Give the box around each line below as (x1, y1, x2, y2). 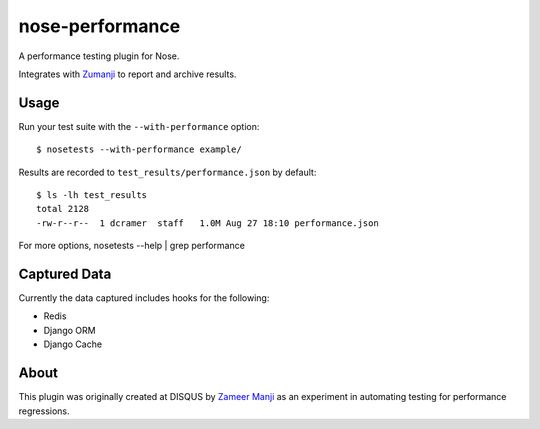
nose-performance (18, 15, 181, 37)
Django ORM (43, 324, 96, 336)
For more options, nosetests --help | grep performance (18, 240, 245, 252)
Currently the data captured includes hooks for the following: (18, 292, 270, 304)
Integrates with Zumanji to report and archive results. (18, 68, 237, 80)
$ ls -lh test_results (36, 190, 148, 201)
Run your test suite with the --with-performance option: (18, 120, 260, 132)
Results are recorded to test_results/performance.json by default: (18, 166, 317, 178)
